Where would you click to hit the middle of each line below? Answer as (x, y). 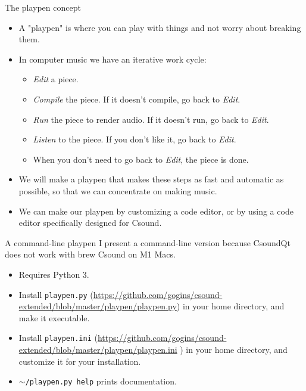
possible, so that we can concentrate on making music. (118, 190)
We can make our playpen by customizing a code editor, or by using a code (156, 211)
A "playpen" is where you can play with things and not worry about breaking (160, 27)
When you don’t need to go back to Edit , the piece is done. (141, 159)
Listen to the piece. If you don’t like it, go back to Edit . (135, 139)
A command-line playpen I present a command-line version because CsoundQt (148, 242)
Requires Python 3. (54, 274)
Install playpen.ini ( (58, 338)
